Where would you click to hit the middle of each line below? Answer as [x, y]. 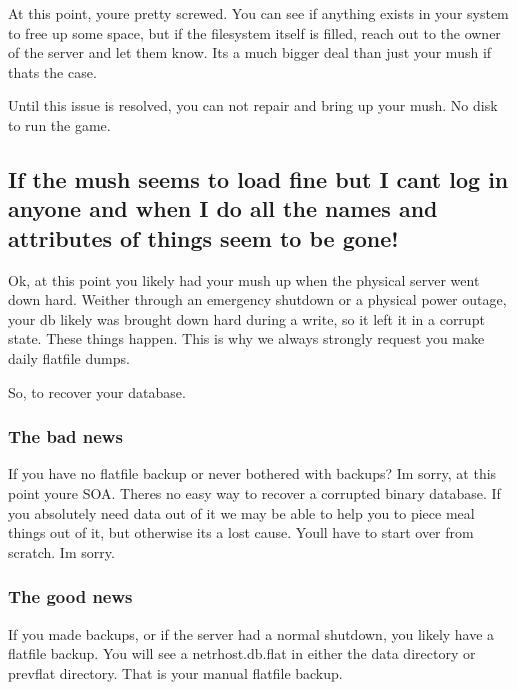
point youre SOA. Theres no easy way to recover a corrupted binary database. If [254, 492]
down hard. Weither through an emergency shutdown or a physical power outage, [257, 299]
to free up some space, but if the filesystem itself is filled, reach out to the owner [254, 32]
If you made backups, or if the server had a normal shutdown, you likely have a [251, 633]
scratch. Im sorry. [61, 551]
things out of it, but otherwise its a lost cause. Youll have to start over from [241, 532]
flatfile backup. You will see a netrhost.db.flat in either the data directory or [242, 653]
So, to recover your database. [97, 391]
